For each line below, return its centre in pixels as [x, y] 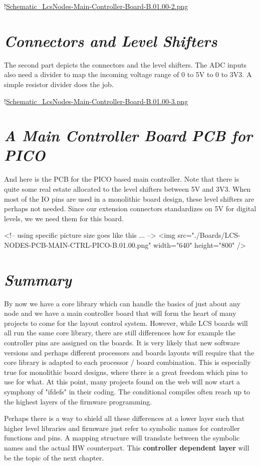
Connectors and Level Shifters [111, 41]
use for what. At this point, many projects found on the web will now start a [122, 382]
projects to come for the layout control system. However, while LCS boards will [126, 323]
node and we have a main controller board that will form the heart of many [120, 313]
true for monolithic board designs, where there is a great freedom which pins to [126, 372]
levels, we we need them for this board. [64, 218]
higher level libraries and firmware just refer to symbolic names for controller [122, 428]
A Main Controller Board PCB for [128, 136]
